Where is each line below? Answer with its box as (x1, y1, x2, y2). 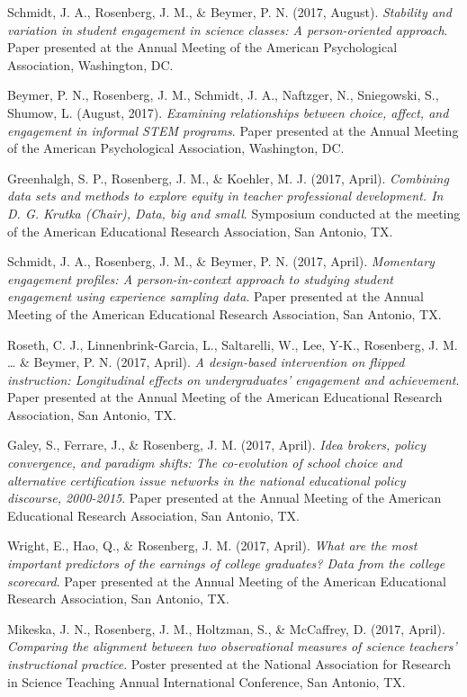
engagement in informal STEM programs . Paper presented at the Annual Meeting (7, 121, 459, 139)
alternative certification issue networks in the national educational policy (7, 470, 406, 489)
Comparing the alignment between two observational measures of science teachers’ (7, 637, 457, 656)
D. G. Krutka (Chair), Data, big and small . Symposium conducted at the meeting (7, 203, 461, 222)
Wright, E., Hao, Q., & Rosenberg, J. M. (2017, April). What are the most (7, 536, 418, 555)
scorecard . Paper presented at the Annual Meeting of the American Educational (7, 571, 446, 590)
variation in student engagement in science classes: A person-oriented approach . (7, 20, 448, 39)
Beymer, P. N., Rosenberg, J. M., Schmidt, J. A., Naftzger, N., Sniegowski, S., (7, 85, 439, 104)
